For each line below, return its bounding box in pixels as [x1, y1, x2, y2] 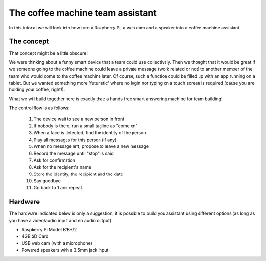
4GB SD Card [21, 233, 49, 239]
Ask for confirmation [33, 157, 76, 163]
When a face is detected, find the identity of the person [33, 130, 146, 136]
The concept [9, 37, 49, 46]
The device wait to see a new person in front [33, 116, 125, 122]
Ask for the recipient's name [33, 164, 91, 170]
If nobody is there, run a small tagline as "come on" [33, 123, 138, 129]
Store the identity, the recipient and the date [33, 171, 123, 177]
